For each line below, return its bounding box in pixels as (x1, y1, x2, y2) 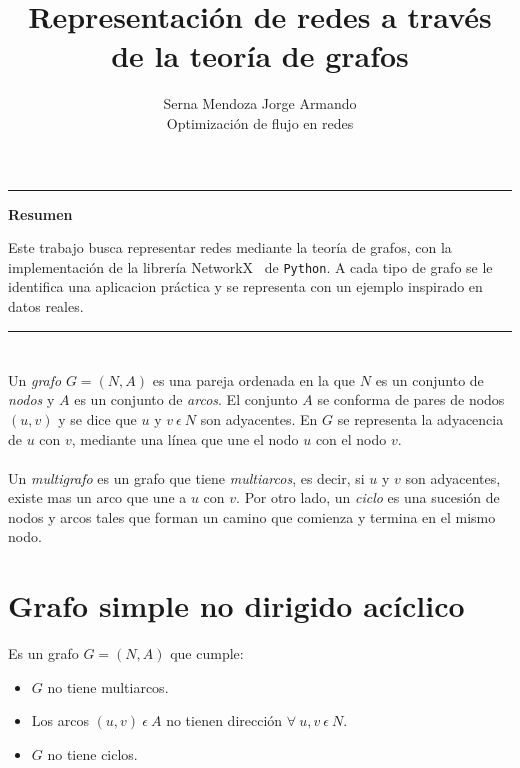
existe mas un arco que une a (8, 487, 187, 508)
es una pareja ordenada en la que (152, 369, 356, 390)
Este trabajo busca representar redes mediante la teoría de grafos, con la (8, 237, 452, 258)
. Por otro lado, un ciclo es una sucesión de (236, 487, 500, 508)
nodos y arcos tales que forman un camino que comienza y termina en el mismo (8, 506, 496, 527)
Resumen (8, 203, 73, 224)
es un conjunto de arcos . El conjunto (74, 389, 298, 410)
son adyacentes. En (200, 408, 318, 429)
